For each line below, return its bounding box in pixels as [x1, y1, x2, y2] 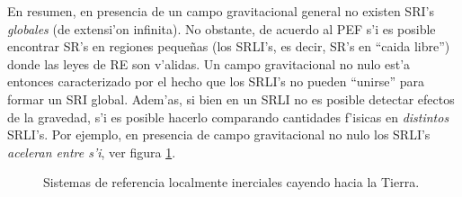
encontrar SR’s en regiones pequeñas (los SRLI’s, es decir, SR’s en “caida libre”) [7, 37, 450, 56]
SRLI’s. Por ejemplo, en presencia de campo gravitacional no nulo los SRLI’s [7, 125, 431, 144]
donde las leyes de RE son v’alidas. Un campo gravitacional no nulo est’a [7, 54, 411, 73]
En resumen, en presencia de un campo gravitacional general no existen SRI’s [7, 2, 434, 20]
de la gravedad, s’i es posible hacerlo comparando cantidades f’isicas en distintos [7, 107, 449, 126]
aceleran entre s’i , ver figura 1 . [7, 142, 176, 161]
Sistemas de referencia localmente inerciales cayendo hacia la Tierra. [43, 173, 420, 192]
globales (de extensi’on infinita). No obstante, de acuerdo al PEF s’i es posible [7, 19, 436, 38]
